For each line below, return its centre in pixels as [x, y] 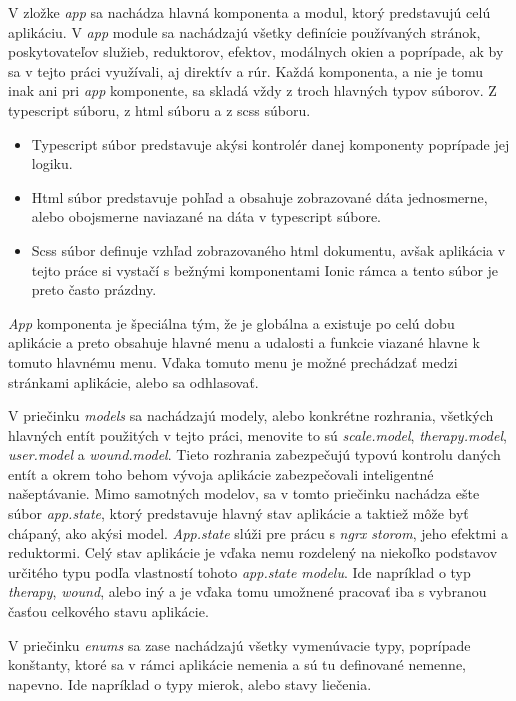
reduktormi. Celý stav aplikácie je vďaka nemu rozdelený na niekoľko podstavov [253, 552]
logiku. [52, 163]
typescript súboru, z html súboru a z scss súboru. [159, 109]
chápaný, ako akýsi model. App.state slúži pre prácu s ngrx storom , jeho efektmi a [258, 532]
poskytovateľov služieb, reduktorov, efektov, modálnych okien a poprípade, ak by [256, 51]
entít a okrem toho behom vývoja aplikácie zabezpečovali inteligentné [221, 473]
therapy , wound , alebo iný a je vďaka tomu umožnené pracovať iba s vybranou [247, 591]
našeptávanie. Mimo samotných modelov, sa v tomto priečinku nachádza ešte [244, 493]
